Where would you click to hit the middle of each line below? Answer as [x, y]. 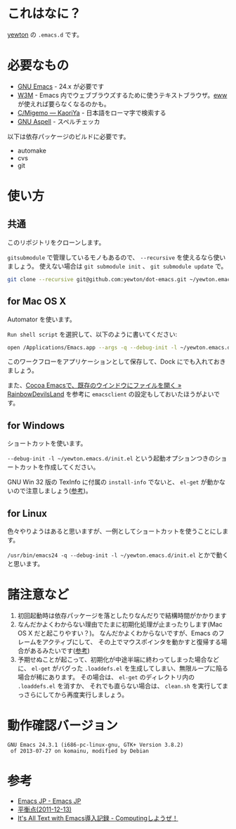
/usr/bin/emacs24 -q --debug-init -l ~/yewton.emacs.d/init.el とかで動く [118, 555]
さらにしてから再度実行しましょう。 [76, 695]
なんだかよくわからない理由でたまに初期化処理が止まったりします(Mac [120, 624]
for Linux [27, 513]
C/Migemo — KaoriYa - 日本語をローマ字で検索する [92, 113]
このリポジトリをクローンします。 [56, 242]
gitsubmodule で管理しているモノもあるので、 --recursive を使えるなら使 [113, 257]
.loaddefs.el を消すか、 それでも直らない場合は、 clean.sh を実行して [120, 686]
